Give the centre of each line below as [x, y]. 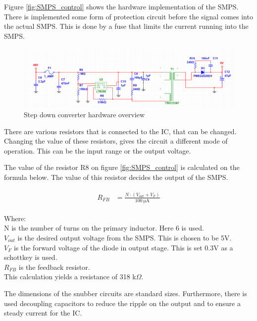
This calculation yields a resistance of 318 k [70, 277]
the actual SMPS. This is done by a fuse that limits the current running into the [126, 26]
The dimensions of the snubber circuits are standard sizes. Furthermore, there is [126, 293]
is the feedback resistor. [54, 267]
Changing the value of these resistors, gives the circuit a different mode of [116, 141]
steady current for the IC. [43, 313]
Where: [15, 218]
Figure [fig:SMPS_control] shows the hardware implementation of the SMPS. [121, 6]
